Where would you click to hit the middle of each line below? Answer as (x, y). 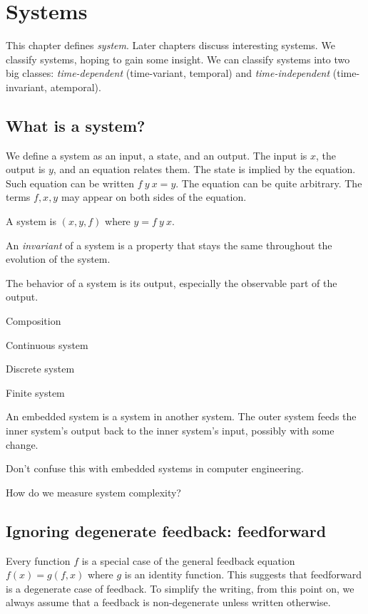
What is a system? (76, 125)
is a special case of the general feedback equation (188, 560)
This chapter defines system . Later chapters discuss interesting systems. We (170, 45)
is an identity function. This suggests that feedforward (243, 574)
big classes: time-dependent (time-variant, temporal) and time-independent (168, 73)
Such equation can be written (70, 183)
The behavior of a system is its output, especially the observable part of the (172, 282)
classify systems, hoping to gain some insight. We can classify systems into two (178, 59)
